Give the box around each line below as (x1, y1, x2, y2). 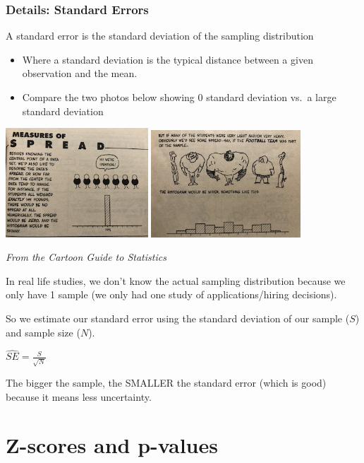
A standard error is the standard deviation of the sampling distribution (6, 28, 314, 43)
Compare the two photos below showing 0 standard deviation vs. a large (22, 90, 336, 104)
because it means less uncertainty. (6, 389, 152, 404)
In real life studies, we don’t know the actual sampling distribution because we (6, 273, 346, 288)
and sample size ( (6, 324, 80, 339)
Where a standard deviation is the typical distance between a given (22, 52, 313, 66)
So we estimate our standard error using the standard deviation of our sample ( (6, 311, 350, 325)
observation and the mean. (22, 66, 138, 81)
